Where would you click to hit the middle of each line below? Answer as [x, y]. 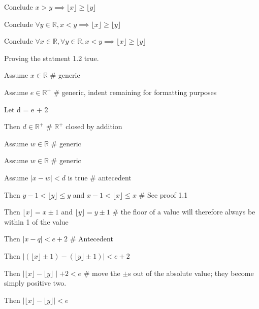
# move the [102, 273]
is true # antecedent [100, 177]
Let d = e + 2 [26, 109]
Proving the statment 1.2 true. [52, 58]
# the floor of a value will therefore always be [184, 212]
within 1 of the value [36, 221]
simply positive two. [35, 283]
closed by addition [94, 126]
